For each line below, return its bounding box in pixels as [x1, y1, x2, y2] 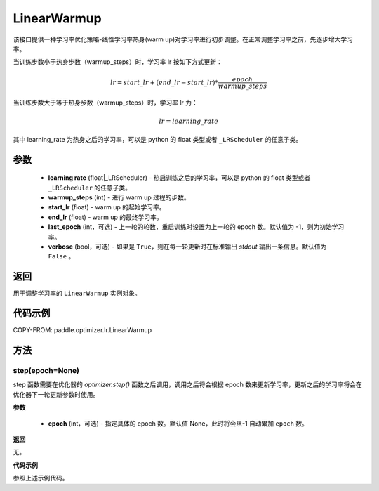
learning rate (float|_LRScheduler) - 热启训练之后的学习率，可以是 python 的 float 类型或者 [48, 174, 311, 182]
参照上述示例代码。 [13, 474, 69, 483]
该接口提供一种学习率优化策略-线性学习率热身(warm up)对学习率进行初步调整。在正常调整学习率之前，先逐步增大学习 [13, 35, 354, 44]
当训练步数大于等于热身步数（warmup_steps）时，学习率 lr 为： [13, 98, 198, 107]
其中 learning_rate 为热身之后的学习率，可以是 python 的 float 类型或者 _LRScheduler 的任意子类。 [13, 135, 302, 143]
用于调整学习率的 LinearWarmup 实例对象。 [13, 289, 142, 298]
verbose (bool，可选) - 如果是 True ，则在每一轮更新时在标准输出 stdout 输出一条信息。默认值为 [48, 242, 327, 251]
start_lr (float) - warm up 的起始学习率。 [48, 203, 166, 211]
